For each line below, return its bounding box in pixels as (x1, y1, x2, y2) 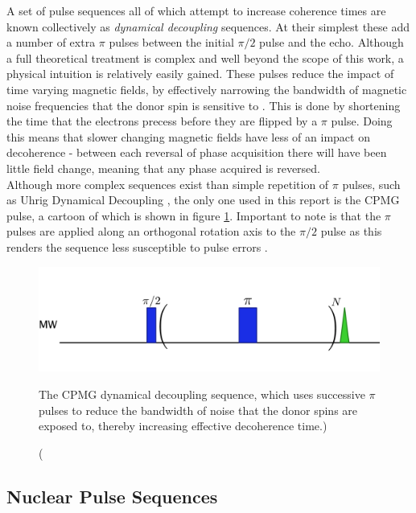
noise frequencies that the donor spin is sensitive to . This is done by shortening (6, 96, 401, 113)
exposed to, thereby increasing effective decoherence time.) (39, 417, 327, 434)
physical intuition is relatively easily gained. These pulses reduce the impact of (6, 65, 394, 82)
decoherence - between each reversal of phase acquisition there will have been (6, 144, 387, 161)
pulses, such (342, 175, 401, 192)
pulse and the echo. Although (259, 34, 404, 51)
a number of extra (6, 34, 96, 51)
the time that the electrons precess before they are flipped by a (6, 113, 318, 129)
